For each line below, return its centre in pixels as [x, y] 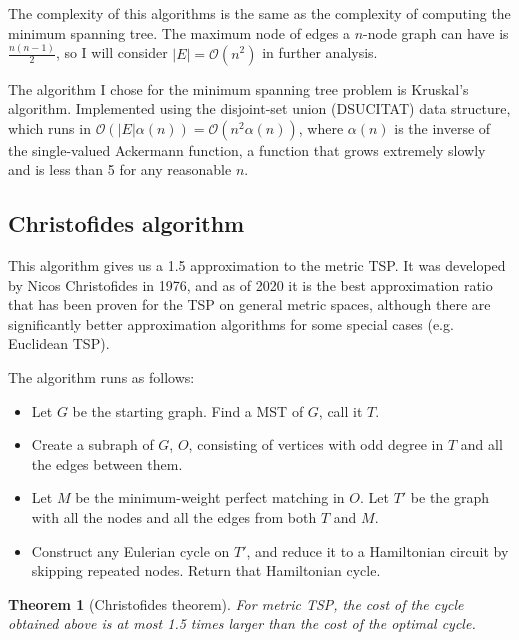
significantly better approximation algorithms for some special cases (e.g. [231, 323]
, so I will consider [111, 52]
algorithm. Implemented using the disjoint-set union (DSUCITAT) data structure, [259, 108]
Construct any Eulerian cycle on [130, 550]
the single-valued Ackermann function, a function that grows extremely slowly [247, 149]
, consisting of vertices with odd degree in [316, 444]
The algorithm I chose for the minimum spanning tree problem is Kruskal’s [238, 88]
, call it [340, 410]
